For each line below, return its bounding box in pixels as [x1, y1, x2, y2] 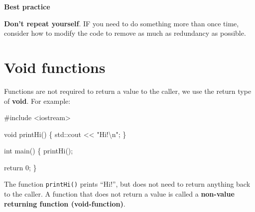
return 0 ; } [4, 162, 37, 172]
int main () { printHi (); [4, 145, 73, 156]
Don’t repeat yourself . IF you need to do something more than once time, [4, 18, 239, 28]
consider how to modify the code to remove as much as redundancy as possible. [4, 28, 246, 38]
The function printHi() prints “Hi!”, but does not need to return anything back [4, 179, 251, 189]
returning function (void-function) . [4, 198, 126, 209]
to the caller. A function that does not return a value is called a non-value [4, 189, 235, 199]
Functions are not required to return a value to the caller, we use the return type [4, 85, 252, 96]
